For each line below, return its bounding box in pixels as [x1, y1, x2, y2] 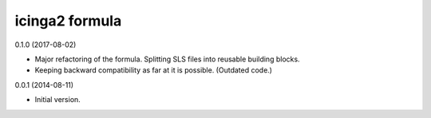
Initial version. [34, 95, 81, 104]
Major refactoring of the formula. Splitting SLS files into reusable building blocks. [34, 54, 300, 64]
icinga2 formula [14, 12, 122, 29]
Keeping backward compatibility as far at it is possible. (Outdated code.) [34, 65, 273, 75]
